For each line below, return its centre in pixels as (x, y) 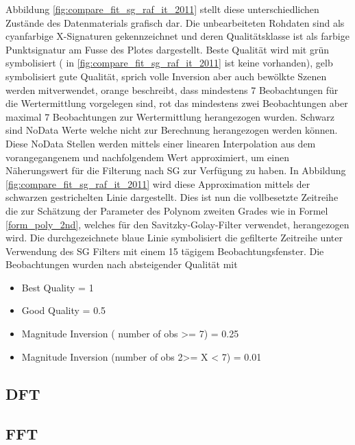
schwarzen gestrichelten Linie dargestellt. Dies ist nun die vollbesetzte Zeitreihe (172, 197)
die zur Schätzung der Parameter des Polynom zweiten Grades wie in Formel (167, 210)
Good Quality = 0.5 (64, 310)
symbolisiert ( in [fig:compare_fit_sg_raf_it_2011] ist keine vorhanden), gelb (169, 63)
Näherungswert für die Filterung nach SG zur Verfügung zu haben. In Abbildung (176, 170)
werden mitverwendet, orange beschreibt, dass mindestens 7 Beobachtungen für (172, 89)
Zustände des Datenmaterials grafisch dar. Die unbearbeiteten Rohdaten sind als (175, 22)
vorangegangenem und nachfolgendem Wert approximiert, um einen (147, 157)
